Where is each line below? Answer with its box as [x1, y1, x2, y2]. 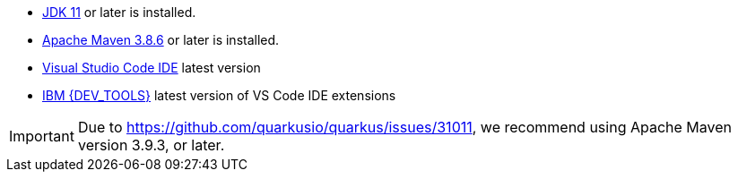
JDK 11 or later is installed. [42, 4, 196, 20]
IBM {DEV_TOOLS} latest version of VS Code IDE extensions [42, 88, 396, 103]
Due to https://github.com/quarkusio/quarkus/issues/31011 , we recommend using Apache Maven [77, 118, 733, 136]
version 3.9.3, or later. [77, 136, 225, 154]
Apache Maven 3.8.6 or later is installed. [42, 32, 280, 47]
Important [9, 127, 74, 145]
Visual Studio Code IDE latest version [42, 60, 261, 75]
